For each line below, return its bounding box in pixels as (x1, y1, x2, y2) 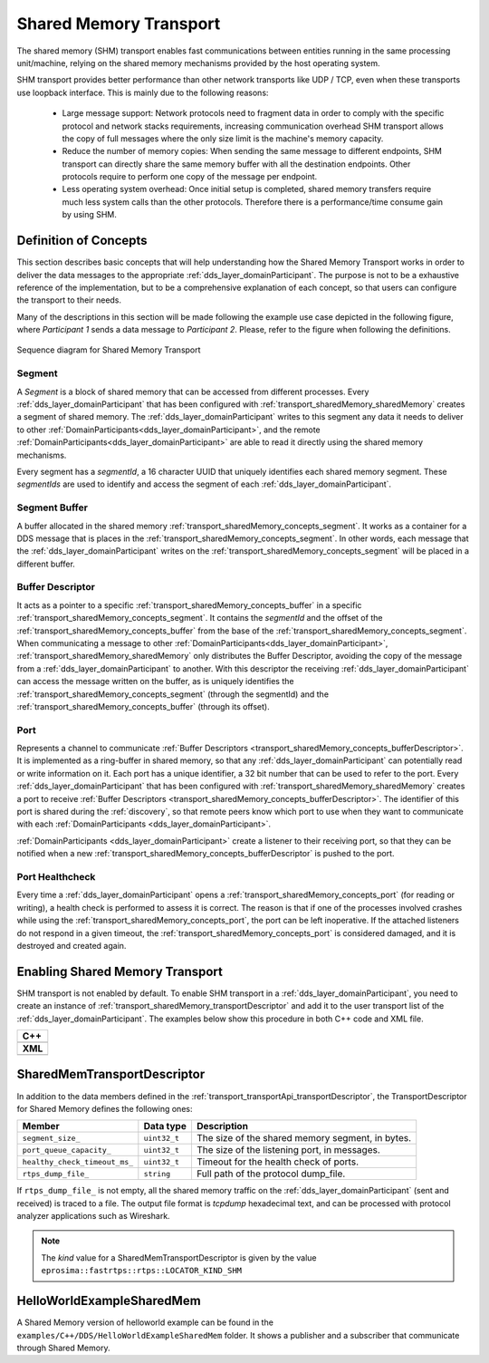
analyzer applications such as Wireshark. (16, 1211, 171, 1222)
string (143, 1169, 171, 1178)
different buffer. (16, 558, 76, 569)
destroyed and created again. (16, 940, 127, 951)
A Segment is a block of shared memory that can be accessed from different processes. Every (16, 386, 369, 397)
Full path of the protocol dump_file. (196, 1167, 346, 1180)
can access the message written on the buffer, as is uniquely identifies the (16, 676, 294, 687)
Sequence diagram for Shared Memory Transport (16, 344, 201, 355)
